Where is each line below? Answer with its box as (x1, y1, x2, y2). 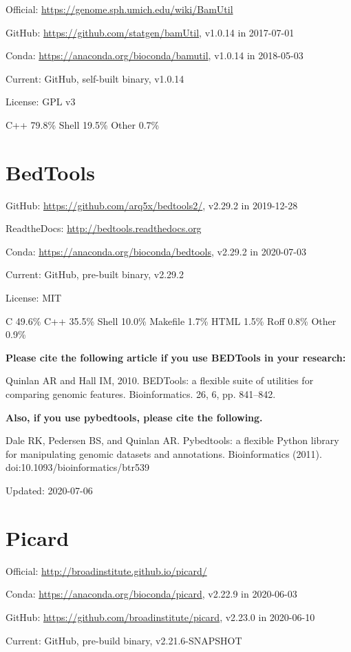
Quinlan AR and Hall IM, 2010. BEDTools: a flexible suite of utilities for (6, 373, 314, 388)
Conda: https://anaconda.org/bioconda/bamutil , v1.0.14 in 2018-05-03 (6, 48, 304, 63)
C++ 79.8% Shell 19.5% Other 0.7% (6, 117, 160, 132)
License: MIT (6, 291, 62, 305)
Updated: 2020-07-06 (6, 483, 93, 497)
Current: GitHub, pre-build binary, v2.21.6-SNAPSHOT (6, 633, 242, 647)
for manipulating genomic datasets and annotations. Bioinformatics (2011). (6, 446, 322, 461)
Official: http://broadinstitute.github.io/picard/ (6, 563, 207, 578)
